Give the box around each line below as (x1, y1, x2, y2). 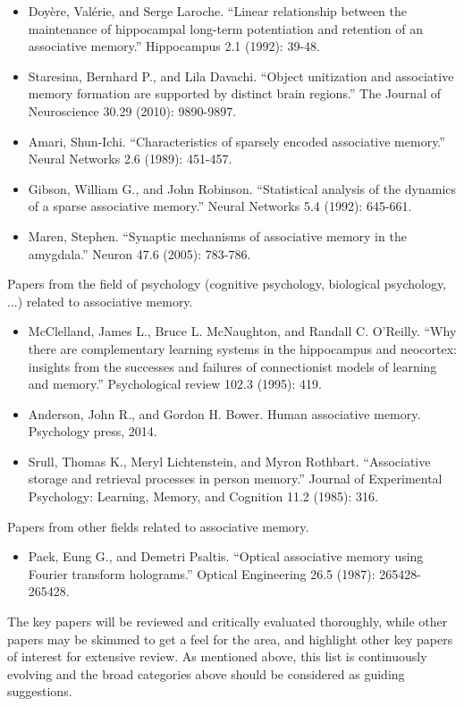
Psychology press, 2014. (28, 422, 157, 441)
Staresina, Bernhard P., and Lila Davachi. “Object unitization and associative (28, 66, 454, 85)
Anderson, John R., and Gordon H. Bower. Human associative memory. (28, 404, 421, 423)
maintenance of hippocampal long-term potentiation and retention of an (28, 19, 423, 38)
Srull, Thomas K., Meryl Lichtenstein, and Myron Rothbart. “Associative (28, 451, 431, 470)
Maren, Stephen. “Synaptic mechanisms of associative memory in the (28, 226, 407, 245)
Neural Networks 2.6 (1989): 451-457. (28, 149, 232, 168)
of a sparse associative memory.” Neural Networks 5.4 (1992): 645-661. (28, 197, 412, 215)
